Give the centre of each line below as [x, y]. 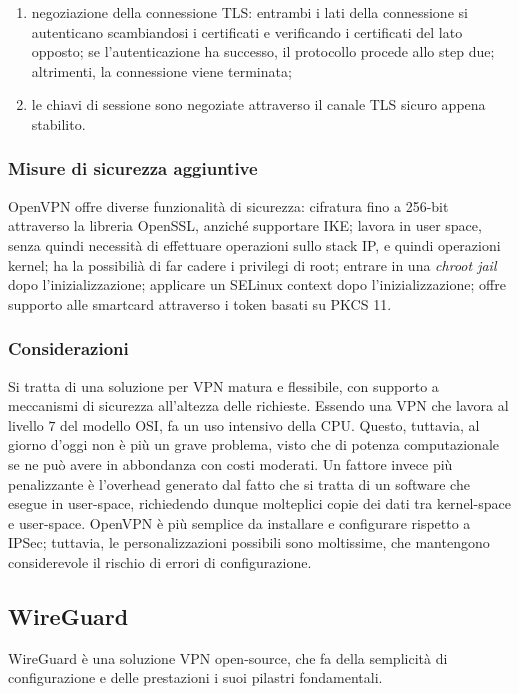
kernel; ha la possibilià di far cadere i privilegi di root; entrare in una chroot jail [252, 264]
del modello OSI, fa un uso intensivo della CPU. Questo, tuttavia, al [270, 424]
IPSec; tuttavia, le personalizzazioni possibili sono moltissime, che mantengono [249, 542]
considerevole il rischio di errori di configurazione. [160, 561]
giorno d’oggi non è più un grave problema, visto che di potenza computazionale [253, 444]
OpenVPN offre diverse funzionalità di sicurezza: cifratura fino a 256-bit [228, 205]
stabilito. [58, 123]
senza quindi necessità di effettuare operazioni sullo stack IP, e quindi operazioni [254, 244]
